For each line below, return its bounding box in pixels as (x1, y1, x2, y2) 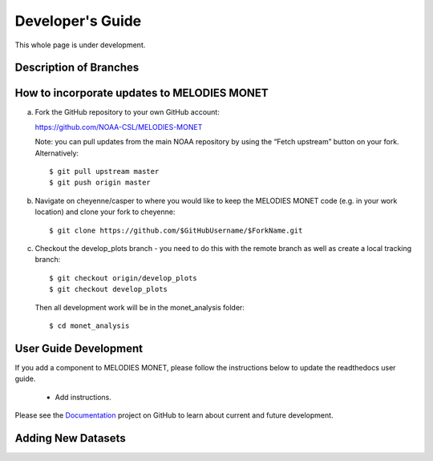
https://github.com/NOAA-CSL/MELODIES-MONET (34, 122, 203, 131)
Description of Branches (14, 61, 140, 75)
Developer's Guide (14, 12, 142, 30)
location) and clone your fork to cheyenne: (34, 207, 176, 216)
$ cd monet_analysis (49, 321, 130, 330)
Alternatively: (34, 148, 79, 158)
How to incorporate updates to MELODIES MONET (14, 87, 269, 100)
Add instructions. (55, 392, 111, 402)
